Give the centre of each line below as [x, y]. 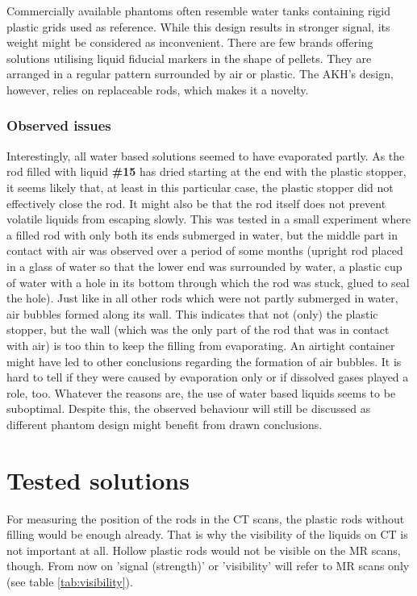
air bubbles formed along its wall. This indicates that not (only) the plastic [192, 313]
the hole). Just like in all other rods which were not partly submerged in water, [202, 298]
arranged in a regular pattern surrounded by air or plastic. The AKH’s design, [200, 74]
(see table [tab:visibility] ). [70, 581]
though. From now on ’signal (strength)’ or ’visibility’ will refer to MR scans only [208, 566]
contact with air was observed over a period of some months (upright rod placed [205, 250]
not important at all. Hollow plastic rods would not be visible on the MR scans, [204, 550]
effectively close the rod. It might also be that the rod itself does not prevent [196, 203]
